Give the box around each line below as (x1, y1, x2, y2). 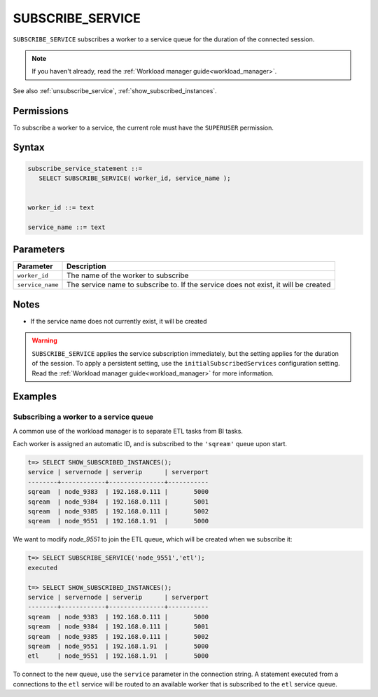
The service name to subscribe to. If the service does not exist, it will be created (66, 280, 331, 290)
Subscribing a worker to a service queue (13, 412, 154, 422)
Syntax (13, 142, 45, 153)
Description (66, 261, 106, 271)
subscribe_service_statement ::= (27, 165, 143, 172)
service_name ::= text (27, 223, 106, 231)
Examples (13, 391, 57, 403)
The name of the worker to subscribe (66, 270, 189, 280)
